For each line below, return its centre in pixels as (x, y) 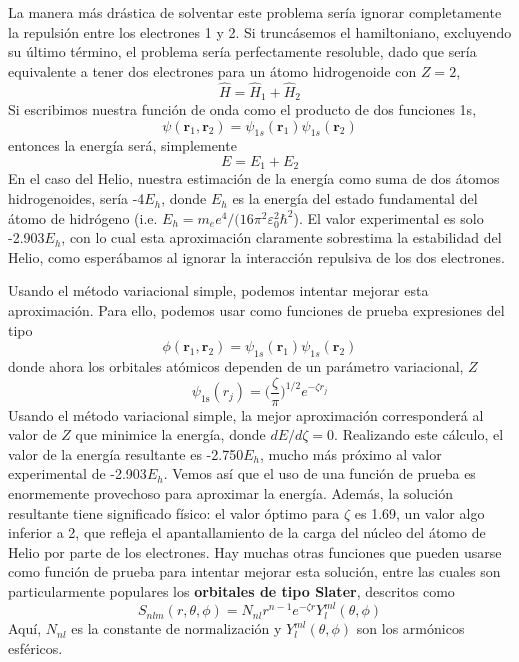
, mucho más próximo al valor (350, 453)
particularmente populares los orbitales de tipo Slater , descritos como (231, 591)
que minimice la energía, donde (170, 434)
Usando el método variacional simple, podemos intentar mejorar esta (218, 290)
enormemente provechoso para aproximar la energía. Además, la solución (230, 493)
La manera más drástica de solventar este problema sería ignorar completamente (255, 12)
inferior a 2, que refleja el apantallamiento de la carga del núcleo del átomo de (247, 532)
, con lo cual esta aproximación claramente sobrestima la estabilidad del (281, 237)
